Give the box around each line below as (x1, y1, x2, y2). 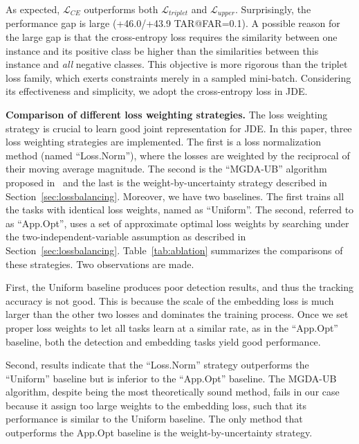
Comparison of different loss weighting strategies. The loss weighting (6, 107, 328, 122)
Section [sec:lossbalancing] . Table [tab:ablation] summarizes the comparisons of (6, 242, 343, 257)
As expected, (6, 2, 60, 16)
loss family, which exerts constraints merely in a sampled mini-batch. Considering (6, 70, 351, 85)
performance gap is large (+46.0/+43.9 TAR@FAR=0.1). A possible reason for (6, 16, 340, 30)
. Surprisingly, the (235, 2, 311, 16)
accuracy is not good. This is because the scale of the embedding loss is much (6, 293, 334, 308)
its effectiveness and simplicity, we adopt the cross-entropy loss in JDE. (6, 84, 308, 98)
